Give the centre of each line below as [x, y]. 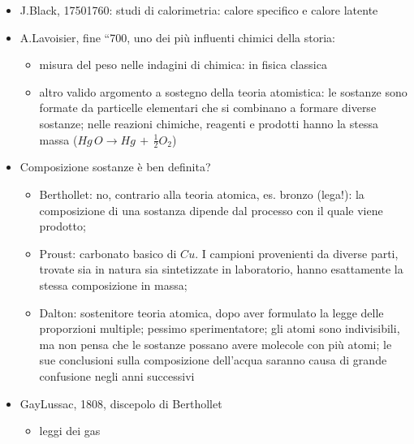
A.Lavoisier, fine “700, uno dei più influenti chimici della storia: [177, 37]
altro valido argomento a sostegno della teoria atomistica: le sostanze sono [223, 91]
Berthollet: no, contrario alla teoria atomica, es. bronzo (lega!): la [202, 194]
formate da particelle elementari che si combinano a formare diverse [208, 108]
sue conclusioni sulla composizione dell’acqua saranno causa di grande [213, 360]
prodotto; [63, 226]
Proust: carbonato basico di [108, 253]
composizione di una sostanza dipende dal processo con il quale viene [211, 210]
